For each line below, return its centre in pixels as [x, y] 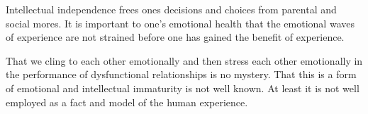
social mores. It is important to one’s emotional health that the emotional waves [180, 23]
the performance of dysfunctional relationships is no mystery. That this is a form [181, 74]
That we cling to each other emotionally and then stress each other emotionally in [184, 60]
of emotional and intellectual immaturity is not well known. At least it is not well [183, 88]
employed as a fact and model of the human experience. [127, 102]
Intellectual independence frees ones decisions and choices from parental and [171, 9]
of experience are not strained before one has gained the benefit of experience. [175, 37]
